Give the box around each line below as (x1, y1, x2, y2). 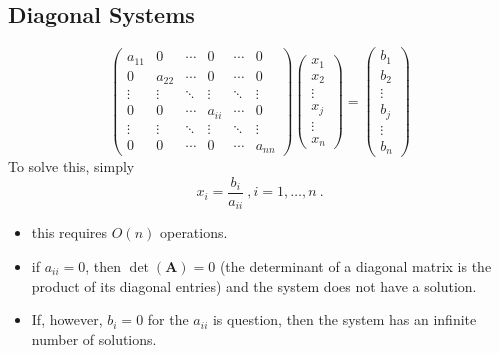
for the (147, 309, 189, 330)
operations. (159, 222, 228, 243)
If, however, (31, 309, 103, 330)
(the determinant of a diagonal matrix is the (219, 255, 492, 276)
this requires (31, 222, 108, 243)
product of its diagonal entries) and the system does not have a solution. (31, 275, 477, 296)
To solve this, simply (8, 156, 135, 177)
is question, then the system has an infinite (212, 309, 477, 330)
